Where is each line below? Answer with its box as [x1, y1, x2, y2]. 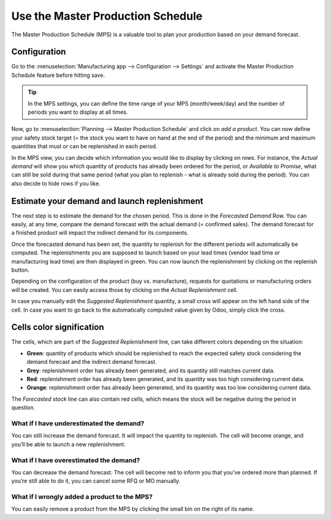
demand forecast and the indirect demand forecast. [26, 358, 157, 366]
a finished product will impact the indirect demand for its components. [11, 229, 189, 237]
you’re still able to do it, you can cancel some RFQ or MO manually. [11, 477, 181, 485]
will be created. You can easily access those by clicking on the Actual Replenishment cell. [11, 286, 238, 293]
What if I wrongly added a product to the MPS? [11, 492, 153, 501]
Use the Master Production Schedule [11, 9, 203, 23]
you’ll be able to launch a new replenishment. [11, 440, 126, 448]
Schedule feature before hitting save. [11, 71, 105, 79]
